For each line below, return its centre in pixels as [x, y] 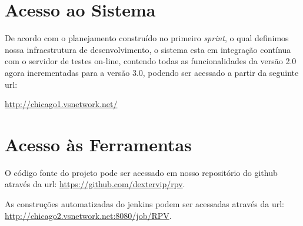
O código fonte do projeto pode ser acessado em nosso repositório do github [141, 172]
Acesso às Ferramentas [98, 144]
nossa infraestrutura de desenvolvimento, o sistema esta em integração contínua [148, 49]
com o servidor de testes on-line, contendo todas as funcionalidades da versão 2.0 [151, 61]
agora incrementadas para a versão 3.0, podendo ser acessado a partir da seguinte [152, 72]
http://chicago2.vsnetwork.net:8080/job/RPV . [88, 215]
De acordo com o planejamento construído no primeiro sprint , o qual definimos [147, 38]
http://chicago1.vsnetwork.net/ [61, 104]
